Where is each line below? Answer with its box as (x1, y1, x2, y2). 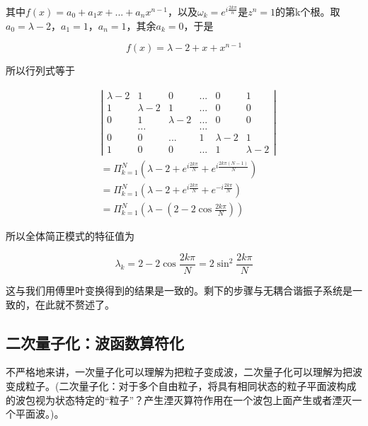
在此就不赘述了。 (35, 297, 115, 311)
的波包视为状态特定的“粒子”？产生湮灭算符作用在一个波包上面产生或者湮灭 (6, 392, 352, 407)
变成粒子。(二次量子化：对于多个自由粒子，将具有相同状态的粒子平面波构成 (6, 378, 357, 393)
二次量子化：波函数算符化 (6, 331, 184, 353)
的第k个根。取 (275, 4, 340, 18)
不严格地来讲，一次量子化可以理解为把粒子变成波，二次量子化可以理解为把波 (6, 364, 362, 379)
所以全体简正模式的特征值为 (6, 229, 134, 243)
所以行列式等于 (6, 63, 75, 78)
